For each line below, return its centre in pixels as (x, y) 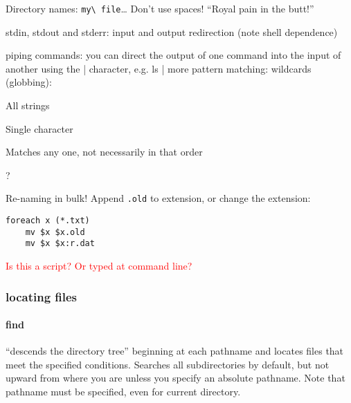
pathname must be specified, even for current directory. (123, 392)
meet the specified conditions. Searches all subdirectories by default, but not (168, 364)
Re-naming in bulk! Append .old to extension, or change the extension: (158, 198)
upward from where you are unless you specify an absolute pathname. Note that (175, 378)
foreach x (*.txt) (48, 221)
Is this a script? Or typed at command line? (99, 266)
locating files (42, 296)
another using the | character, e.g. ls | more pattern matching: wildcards (159, 68)
